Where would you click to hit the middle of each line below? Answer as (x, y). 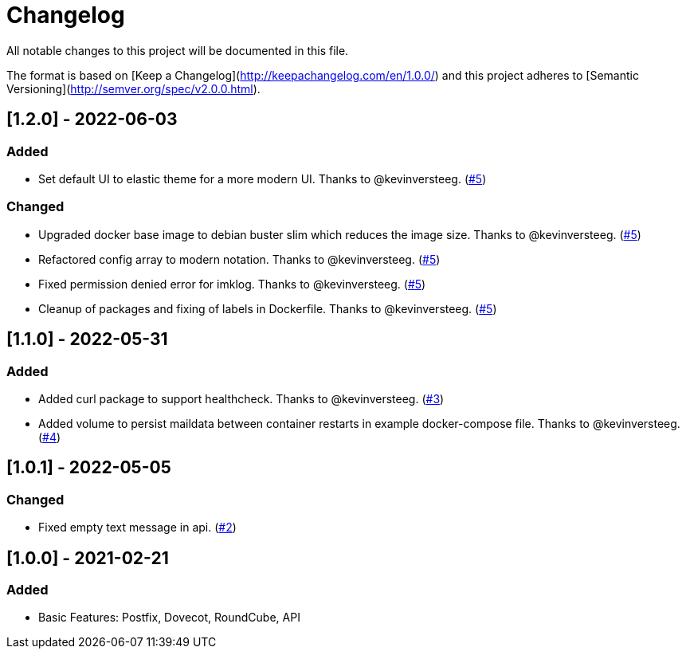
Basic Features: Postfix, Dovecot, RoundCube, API (169, 618)
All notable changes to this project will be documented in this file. (178, 50)
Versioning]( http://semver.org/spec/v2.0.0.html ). (133, 88)
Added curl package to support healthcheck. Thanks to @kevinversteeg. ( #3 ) (241, 398)
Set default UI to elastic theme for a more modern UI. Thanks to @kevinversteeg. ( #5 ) (263, 178)
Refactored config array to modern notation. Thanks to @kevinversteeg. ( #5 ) (239, 259)
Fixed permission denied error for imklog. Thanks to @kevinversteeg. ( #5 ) (232, 284)
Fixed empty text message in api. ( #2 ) (137, 528)
